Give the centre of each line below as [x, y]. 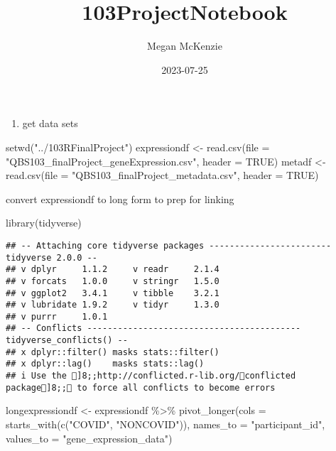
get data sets [50, 123]
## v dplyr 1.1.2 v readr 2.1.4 [113, 270]
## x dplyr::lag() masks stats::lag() [105, 364]
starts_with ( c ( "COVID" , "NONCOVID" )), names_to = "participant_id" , [166, 424]
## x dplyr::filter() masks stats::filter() [113, 352]
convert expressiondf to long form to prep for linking [120, 199]
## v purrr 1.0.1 [57, 316]
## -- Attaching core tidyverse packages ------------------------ [169, 245]
